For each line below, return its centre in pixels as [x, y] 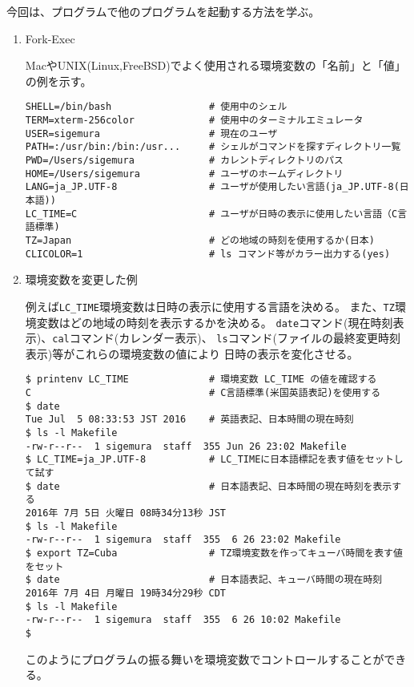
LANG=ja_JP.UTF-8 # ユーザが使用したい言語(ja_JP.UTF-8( [212, 187]
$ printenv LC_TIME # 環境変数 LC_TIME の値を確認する [201, 380]
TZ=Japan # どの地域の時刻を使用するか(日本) [200, 240]
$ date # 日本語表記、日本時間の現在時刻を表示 [209, 486]
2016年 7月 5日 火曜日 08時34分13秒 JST [125, 513]
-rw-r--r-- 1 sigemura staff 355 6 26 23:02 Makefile [183, 540]
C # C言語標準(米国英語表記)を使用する [203, 393]
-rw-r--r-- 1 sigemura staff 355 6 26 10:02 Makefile [183, 620]
